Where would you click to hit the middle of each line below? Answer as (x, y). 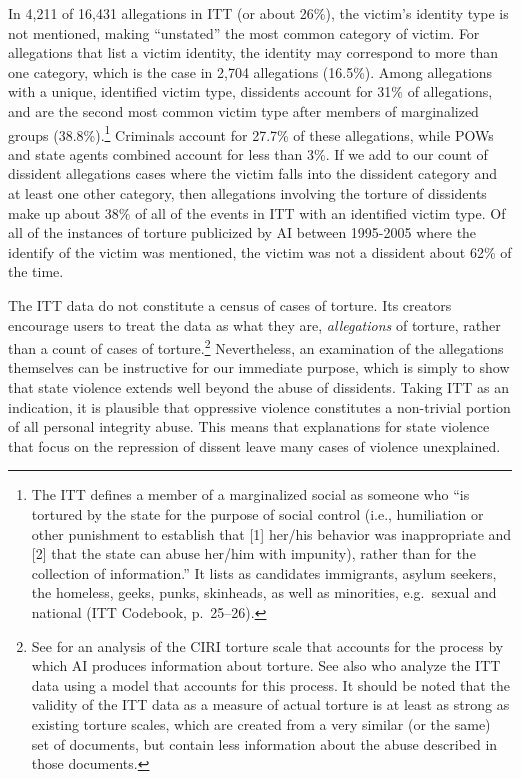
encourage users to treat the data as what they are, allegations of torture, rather (254, 324)
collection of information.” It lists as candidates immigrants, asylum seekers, (264, 572)
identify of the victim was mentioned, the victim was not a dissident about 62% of (260, 251)
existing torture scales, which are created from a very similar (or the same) (261, 723)
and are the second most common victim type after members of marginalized (243, 110)
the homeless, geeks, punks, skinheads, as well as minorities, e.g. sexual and (264, 592)
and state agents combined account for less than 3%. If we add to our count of (248, 153)
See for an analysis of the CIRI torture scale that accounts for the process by (267, 645)
